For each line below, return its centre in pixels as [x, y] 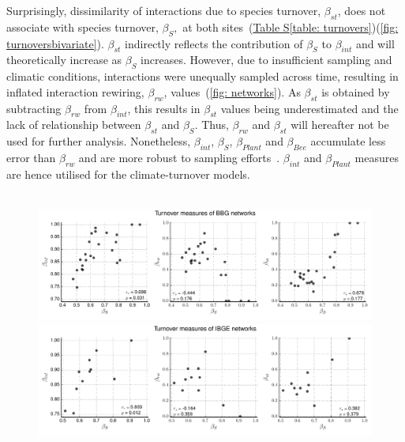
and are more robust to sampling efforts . [179, 157]
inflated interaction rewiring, [75, 91]
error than [31, 157]
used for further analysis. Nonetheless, [99, 141]
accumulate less [348, 141]
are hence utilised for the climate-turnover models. [128, 174]
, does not [362, 10]
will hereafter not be [340, 125]
